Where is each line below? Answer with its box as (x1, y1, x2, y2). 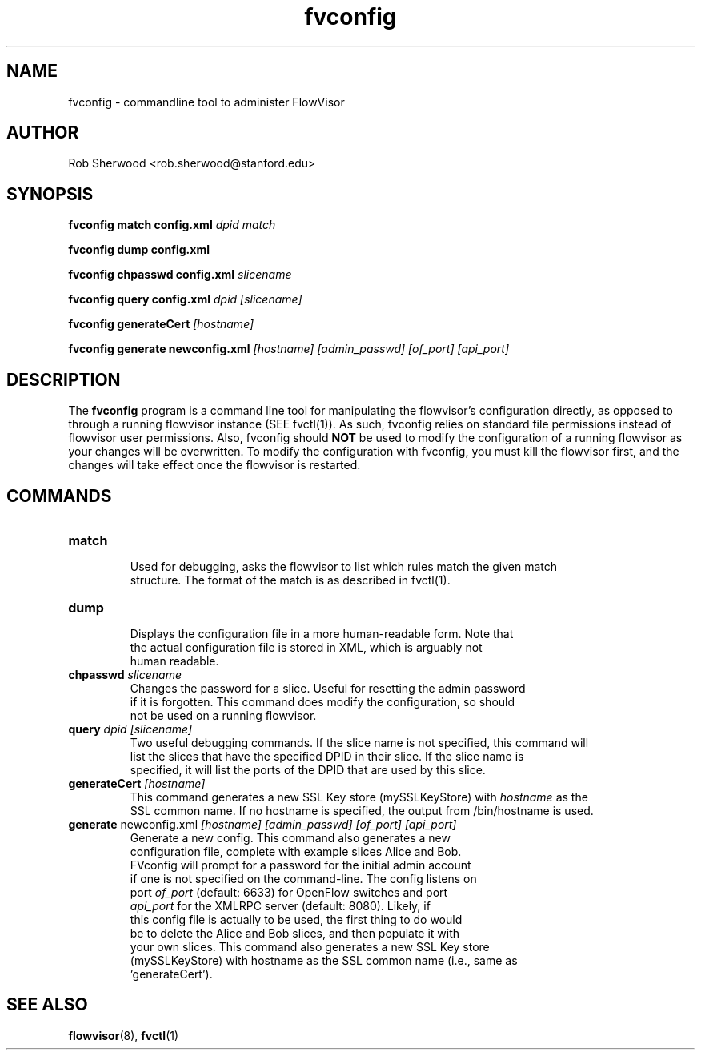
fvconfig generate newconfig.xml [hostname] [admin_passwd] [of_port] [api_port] (68, 342, 510, 356)
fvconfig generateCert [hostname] (68, 317, 254, 331)
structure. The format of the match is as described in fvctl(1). (130, 572, 451, 587)
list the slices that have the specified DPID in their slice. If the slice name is (130, 749, 524, 763)
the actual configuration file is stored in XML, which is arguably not (130, 640, 483, 654)
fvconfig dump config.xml (68, 243, 210, 257)
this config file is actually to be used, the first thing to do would (130, 912, 463, 926)
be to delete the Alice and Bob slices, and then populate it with (130, 926, 460, 940)
